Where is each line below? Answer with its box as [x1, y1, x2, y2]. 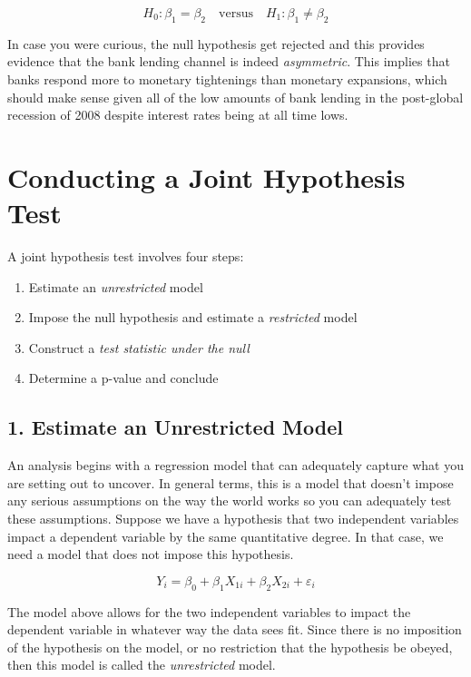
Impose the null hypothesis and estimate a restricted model [28, 308, 358, 327]
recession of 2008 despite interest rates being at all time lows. [7, 105, 348, 124]
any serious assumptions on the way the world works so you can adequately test [7, 491, 452, 510]
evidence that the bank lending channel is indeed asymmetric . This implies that [7, 52, 450, 71]
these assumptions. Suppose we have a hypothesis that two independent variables [7, 509, 459, 528]
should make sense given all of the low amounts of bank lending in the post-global [7, 87, 464, 106]
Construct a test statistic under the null [28, 338, 250, 357]
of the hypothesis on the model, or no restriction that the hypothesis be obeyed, [7, 637, 453, 656]
